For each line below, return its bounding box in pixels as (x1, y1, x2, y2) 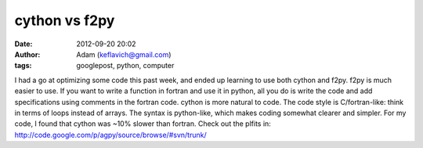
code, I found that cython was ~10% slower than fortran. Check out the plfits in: (14, 119, 272, 128)
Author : (14, 49, 41, 59)
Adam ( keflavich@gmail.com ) (76, 49, 172, 59)
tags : (14, 61, 32, 70)
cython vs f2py (14, 12, 115, 29)
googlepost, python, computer (76, 61, 175, 70)
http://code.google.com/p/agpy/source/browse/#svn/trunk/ (14, 130, 207, 139)
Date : (14, 39, 33, 49)
